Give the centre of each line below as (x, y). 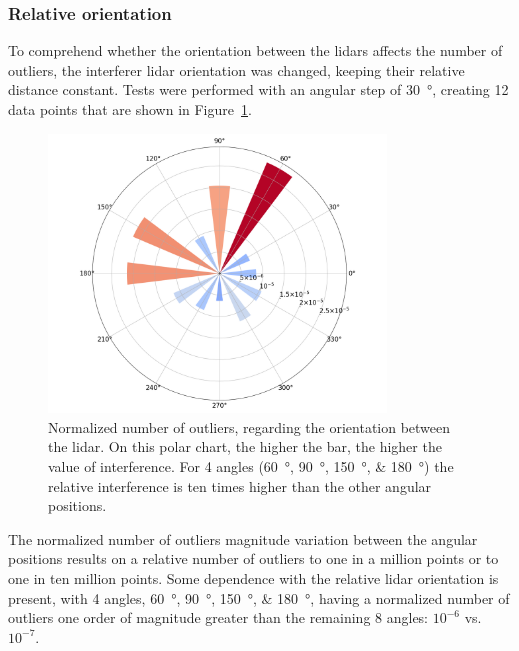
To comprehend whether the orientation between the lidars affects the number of (255, 50)
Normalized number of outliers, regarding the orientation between (249, 426)
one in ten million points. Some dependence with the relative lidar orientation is (253, 577)
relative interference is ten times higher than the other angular (240, 485)
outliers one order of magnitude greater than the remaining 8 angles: (218, 617)
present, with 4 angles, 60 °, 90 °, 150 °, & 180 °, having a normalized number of (259, 597)
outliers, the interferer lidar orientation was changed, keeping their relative (236, 69)
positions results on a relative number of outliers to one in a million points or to (253, 558)
